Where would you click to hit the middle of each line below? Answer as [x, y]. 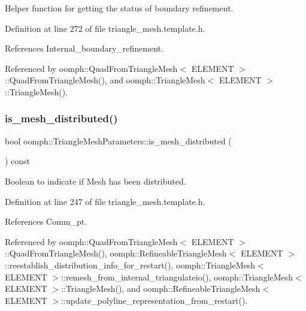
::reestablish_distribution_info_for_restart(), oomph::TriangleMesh [130, 265]
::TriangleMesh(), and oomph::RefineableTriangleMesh [161, 289]
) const [18, 161]
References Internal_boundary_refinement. [84, 48]
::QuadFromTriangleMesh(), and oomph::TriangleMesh [105, 80]
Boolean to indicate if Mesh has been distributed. [96, 181]
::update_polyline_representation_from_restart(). [154, 300]
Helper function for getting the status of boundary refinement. [119, 8]
